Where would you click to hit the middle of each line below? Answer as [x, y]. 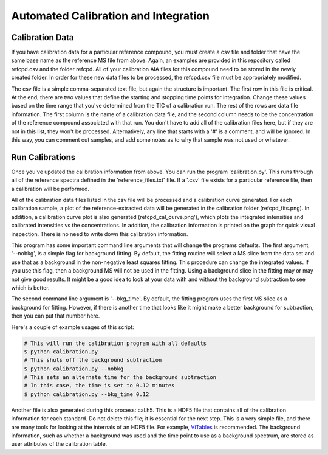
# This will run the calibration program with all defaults [115, 343]
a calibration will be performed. [50, 189]
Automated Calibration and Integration [110, 16]
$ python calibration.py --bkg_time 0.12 [87, 394]
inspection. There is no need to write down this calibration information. [100, 234]
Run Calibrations [43, 157]
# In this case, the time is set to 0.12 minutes [99, 386]
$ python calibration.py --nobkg [74, 369]
